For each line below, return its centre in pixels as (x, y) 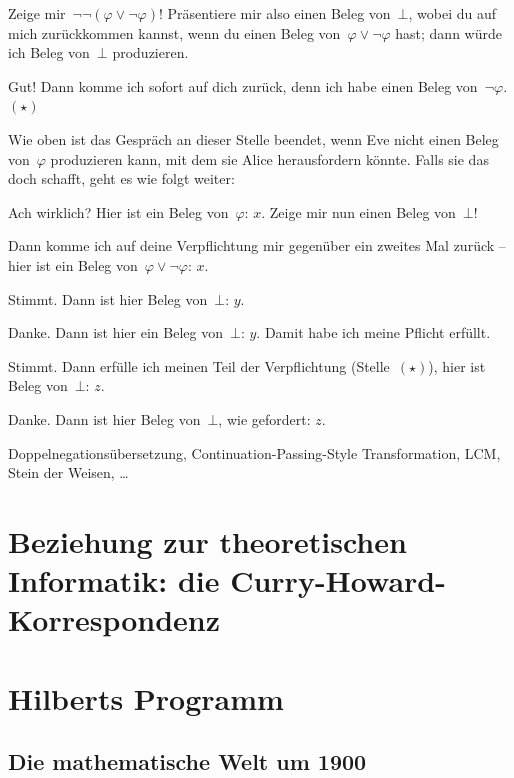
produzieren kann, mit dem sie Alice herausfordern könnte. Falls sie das (269, 158)
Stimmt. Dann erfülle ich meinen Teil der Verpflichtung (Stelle (199, 365)
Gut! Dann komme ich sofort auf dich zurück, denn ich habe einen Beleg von (243, 85)
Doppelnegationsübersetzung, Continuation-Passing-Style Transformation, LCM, (254, 452)
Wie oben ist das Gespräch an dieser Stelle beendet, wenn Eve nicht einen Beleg (253, 138)
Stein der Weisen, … (68, 472)
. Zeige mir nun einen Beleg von (358, 211)
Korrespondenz (114, 619)
